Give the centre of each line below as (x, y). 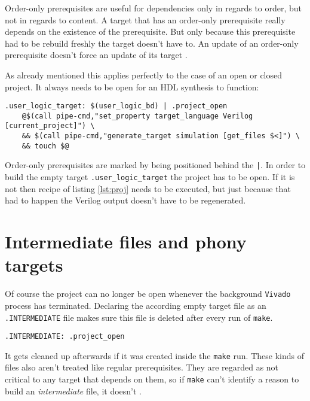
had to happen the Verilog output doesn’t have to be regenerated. (125, 200)
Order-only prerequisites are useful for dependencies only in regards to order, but (154, 8)
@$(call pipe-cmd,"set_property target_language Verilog (137, 116)
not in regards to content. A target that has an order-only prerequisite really (145, 19)
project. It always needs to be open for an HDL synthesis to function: (132, 86)
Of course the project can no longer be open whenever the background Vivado (148, 294)
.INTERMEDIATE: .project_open (65, 337)
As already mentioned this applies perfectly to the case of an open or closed (144, 75)
